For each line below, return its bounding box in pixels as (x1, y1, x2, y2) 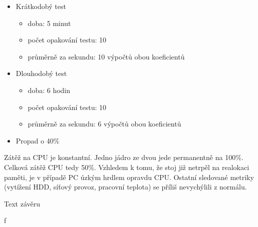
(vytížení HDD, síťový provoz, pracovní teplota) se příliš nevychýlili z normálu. (4, 181, 247, 192)
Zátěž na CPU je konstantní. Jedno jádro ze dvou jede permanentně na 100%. (4, 152, 243, 162)
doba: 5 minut (28, 17, 71, 28)
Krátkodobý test (16, 1, 66, 11)
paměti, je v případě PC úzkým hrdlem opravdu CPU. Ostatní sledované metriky (4, 171, 254, 182)
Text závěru (4, 198, 40, 208)
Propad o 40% (16, 135, 60, 145)
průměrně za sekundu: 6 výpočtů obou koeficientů (28, 118, 181, 129)
